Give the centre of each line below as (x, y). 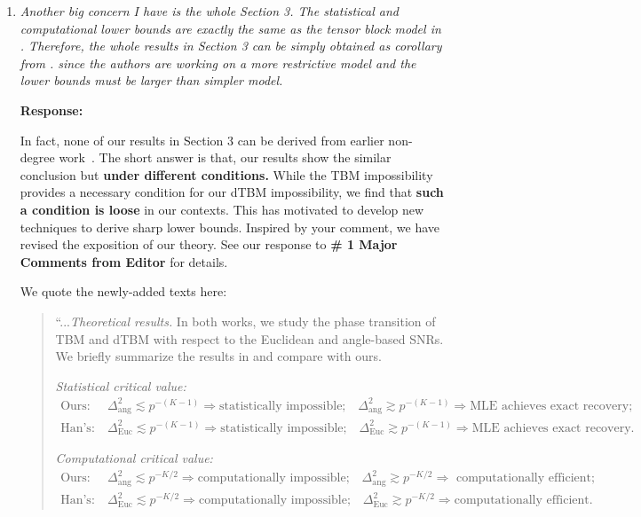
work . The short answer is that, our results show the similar (225, 157)
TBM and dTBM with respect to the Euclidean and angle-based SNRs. (249, 338)
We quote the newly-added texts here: (123, 291)
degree (37, 157)
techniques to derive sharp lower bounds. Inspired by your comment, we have (230, 227)
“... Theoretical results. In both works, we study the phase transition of (245, 321)
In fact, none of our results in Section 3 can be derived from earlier (202, 140)
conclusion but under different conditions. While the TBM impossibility (226, 174)
